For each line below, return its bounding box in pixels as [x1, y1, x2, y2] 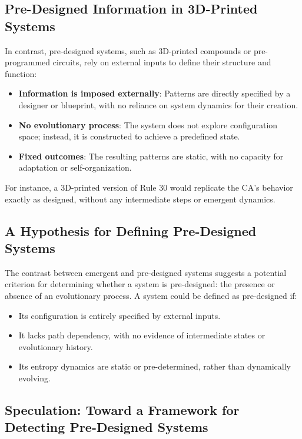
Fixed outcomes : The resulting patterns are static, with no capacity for [18, 149, 284, 162]
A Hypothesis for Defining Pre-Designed [5, 221, 257, 240]
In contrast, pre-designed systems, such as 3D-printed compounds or [5, 44, 251, 56]
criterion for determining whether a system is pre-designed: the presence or [5, 278, 275, 290]
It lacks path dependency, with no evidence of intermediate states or [18, 329, 266, 341]
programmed [5, 56, 51, 68]
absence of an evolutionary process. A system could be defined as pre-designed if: [5, 289, 297, 301]
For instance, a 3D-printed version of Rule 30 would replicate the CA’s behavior [5, 181, 293, 193]
